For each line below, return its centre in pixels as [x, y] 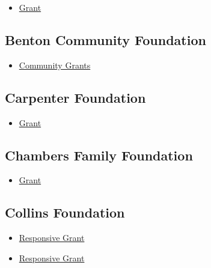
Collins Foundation [65, 212]
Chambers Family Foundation [99, 155]
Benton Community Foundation [106, 39]
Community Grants [55, 65]
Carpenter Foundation [75, 97]
